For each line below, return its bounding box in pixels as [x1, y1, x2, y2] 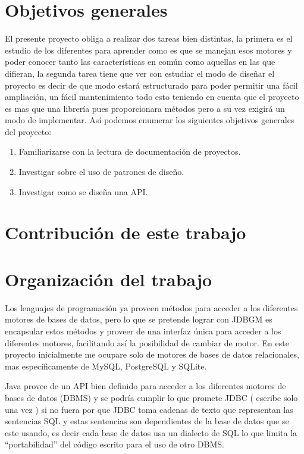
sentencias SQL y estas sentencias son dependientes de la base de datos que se [5, 415, 289, 427]
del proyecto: [5, 125, 52, 137]
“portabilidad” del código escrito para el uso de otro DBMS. [5, 438, 224, 450]
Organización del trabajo [5, 267, 212, 291]
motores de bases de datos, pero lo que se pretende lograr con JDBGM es [5, 313, 272, 325]
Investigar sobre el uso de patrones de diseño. [18, 165, 184, 178]
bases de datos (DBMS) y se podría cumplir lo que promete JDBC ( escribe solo [5, 391, 298, 403]
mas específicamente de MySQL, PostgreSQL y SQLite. [5, 359, 207, 372]
